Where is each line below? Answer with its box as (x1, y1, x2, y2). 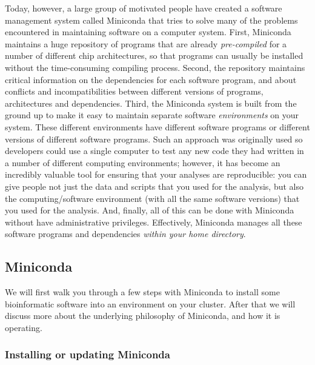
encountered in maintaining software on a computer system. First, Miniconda (5, 25, 291, 38)
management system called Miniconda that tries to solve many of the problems (5, 13, 298, 26)
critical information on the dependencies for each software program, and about (5, 73, 297, 85)
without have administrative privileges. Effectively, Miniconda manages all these (5, 215, 302, 228)
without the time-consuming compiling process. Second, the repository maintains (5, 61, 305, 73)
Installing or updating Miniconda (5, 347, 170, 362)
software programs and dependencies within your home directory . (5, 227, 246, 240)
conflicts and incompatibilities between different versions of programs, (5, 85, 264, 98)
